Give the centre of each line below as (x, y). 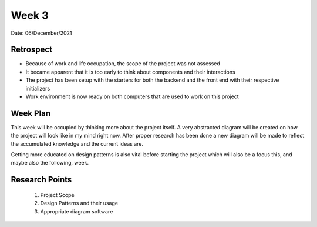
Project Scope (57, 195)
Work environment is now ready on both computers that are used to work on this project (132, 96)
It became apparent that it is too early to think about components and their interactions (130, 72)
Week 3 (30, 15)
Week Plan (31, 113)
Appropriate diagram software (77, 211)
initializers (38, 88)
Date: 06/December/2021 (41, 33)
